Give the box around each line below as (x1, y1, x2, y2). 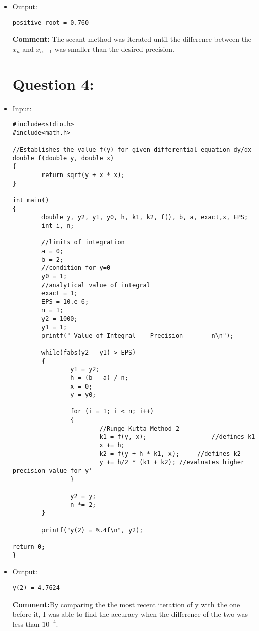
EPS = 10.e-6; (41, 298, 89, 305)
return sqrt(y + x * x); (41, 171, 125, 179)
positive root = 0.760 (12, 19, 89, 26)
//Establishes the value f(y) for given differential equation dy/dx (12, 146, 252, 154)
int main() (12, 197, 49, 204)
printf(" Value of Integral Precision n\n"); (41, 332, 234, 339)
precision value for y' (12, 467, 93, 475)
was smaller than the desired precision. (54, 43, 175, 54)
